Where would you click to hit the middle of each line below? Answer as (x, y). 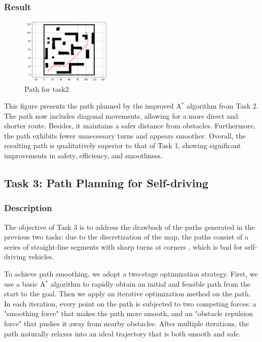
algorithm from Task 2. (222, 106)
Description (28, 208)
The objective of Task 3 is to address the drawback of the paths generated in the (129, 227)
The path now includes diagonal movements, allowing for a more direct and (121, 115)
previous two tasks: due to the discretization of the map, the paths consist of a (126, 237)
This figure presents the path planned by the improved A (93, 106)
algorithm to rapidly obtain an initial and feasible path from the (150, 283)
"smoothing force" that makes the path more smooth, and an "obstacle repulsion (129, 313)
